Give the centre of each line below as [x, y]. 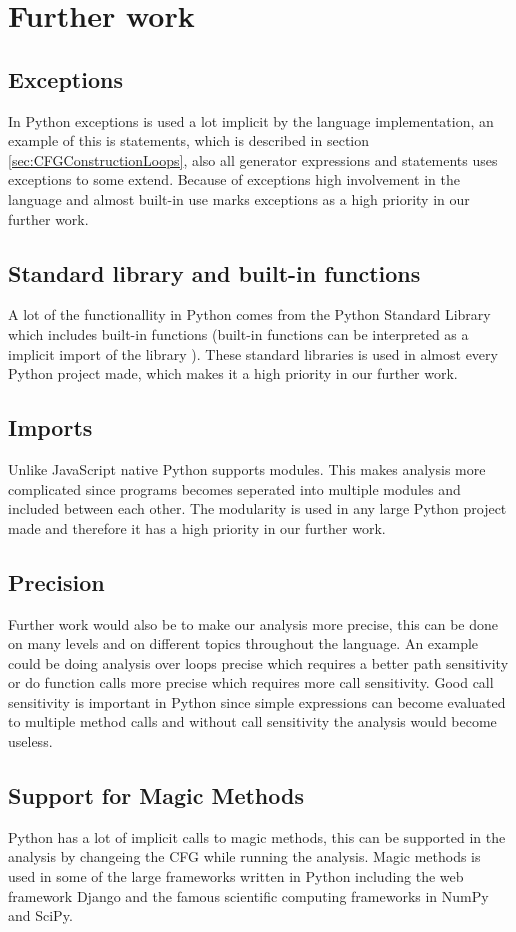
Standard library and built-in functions [214, 272]
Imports [50, 427]
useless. [30, 741]
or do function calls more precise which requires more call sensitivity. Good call [251, 682]
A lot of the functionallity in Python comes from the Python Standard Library [249, 314]
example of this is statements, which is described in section [189, 140]
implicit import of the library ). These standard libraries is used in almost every [253, 353]
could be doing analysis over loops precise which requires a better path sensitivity [258, 662]
